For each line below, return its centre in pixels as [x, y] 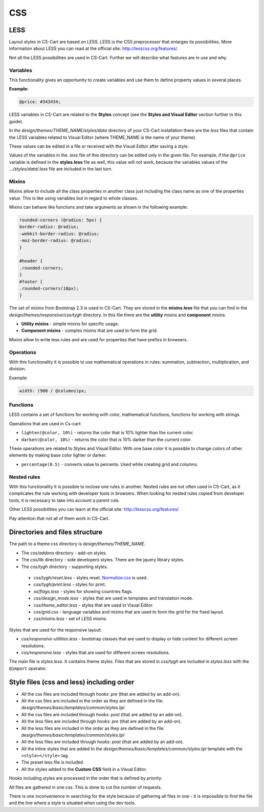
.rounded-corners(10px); [49, 288]
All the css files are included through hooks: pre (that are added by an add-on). [101, 694]
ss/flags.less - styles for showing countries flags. [83, 591]
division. [18, 369]
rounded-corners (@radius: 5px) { [61, 220]
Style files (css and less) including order [72, 682]
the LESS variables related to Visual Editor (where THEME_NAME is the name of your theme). [103, 137]
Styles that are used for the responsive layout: [55, 630]
